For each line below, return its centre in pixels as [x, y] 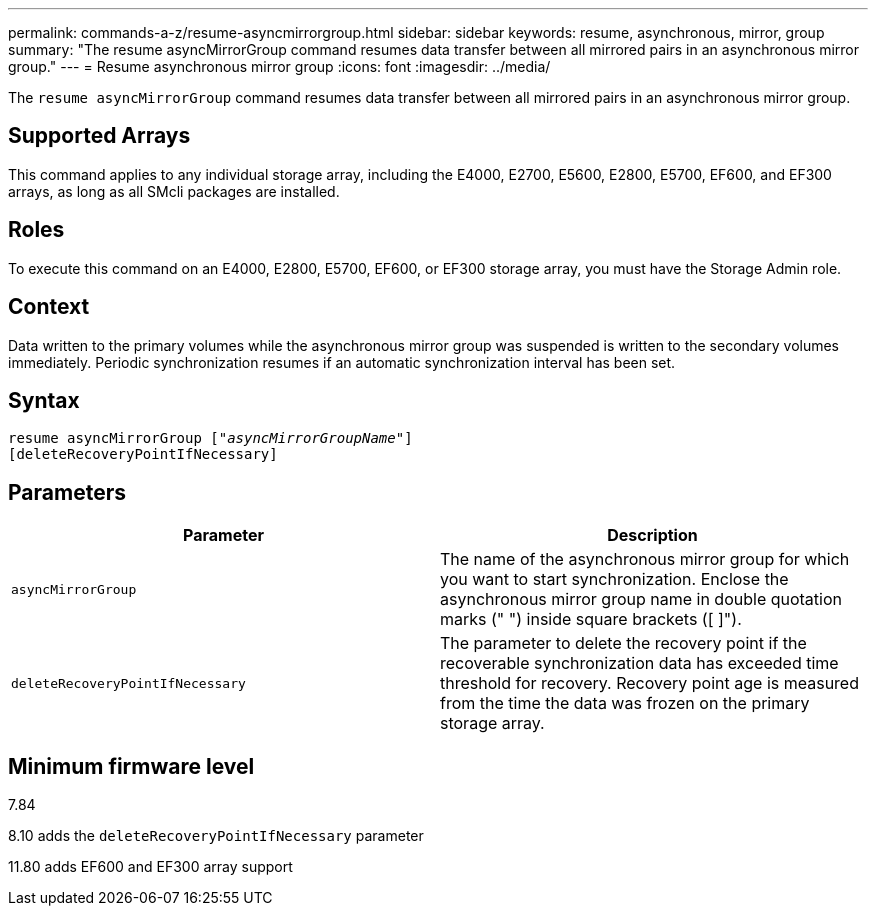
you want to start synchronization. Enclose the [614, 579]
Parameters [67, 492]
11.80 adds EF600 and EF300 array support [150, 867]
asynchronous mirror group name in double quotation [641, 599]
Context [49, 307]
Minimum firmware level [131, 766]
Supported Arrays [99, 136]
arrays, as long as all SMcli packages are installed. [174, 191]
